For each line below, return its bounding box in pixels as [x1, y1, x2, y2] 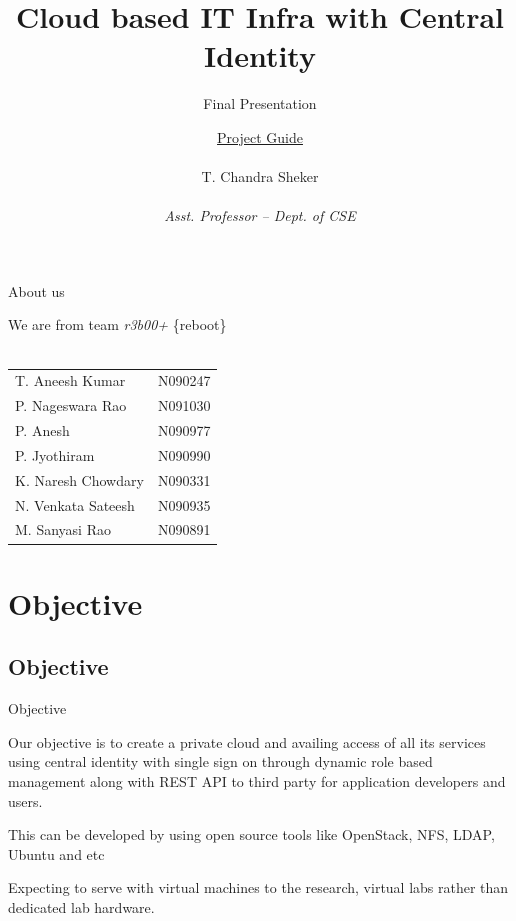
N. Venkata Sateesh [15, 494, 135, 515]
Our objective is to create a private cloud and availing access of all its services [8, 731, 486, 752]
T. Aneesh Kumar [15, 370, 126, 391]
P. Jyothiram [15, 444, 95, 465]
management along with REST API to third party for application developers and [8, 770, 506, 791]
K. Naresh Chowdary [15, 469, 144, 490]
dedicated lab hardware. [8, 896, 155, 917]
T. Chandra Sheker [201, 166, 319, 187]
